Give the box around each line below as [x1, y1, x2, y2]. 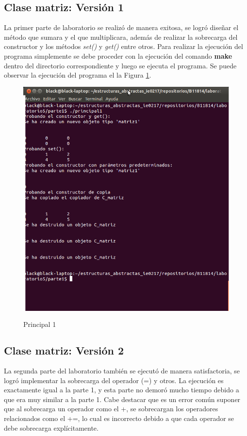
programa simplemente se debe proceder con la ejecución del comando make [4, 50, 232, 61]
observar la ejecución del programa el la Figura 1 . [4, 70, 151, 80]
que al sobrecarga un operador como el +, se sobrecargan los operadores [4, 404, 218, 414]
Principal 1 [23, 319, 56, 329]
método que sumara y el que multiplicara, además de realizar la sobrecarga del [4, 32, 238, 42]
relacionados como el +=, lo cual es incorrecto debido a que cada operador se [4, 413, 234, 423]
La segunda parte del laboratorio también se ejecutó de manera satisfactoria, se [4, 366, 240, 376]
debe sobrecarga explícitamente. [4, 422, 99, 433]
